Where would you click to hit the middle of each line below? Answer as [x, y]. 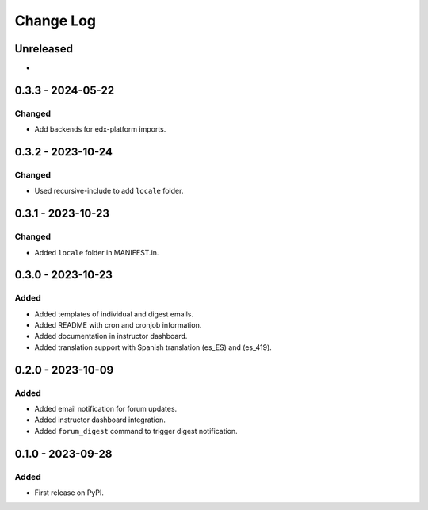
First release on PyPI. [69, 493]
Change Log [55, 21]
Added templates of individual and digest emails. [114, 314]
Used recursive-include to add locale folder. [109, 191]
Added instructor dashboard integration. [100, 420]
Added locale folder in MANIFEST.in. [97, 252]
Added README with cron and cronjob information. [118, 325]
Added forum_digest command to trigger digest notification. [136, 431]
